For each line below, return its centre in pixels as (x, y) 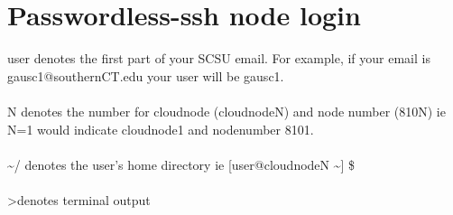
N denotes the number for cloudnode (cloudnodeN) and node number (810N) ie (226, 111)
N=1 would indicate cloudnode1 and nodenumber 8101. (161, 129)
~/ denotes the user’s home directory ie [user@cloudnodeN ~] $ (181, 164)
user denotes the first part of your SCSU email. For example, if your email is (219, 58)
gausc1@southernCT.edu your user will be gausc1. (146, 75)
